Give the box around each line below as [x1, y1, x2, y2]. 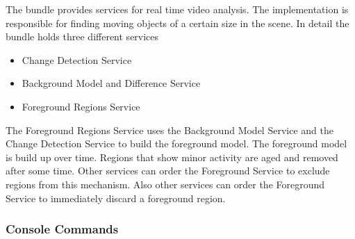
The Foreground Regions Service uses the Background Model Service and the [6, 122, 333, 137]
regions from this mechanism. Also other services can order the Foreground [6, 176, 325, 191]
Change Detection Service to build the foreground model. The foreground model [6, 136, 347, 151]
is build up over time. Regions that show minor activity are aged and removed [6, 149, 338, 164]
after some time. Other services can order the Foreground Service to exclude [6, 163, 330, 178]
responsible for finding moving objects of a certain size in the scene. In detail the [6, 15, 349, 30]
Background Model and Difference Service [22, 76, 201, 90]
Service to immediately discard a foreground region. [6, 190, 226, 205]
